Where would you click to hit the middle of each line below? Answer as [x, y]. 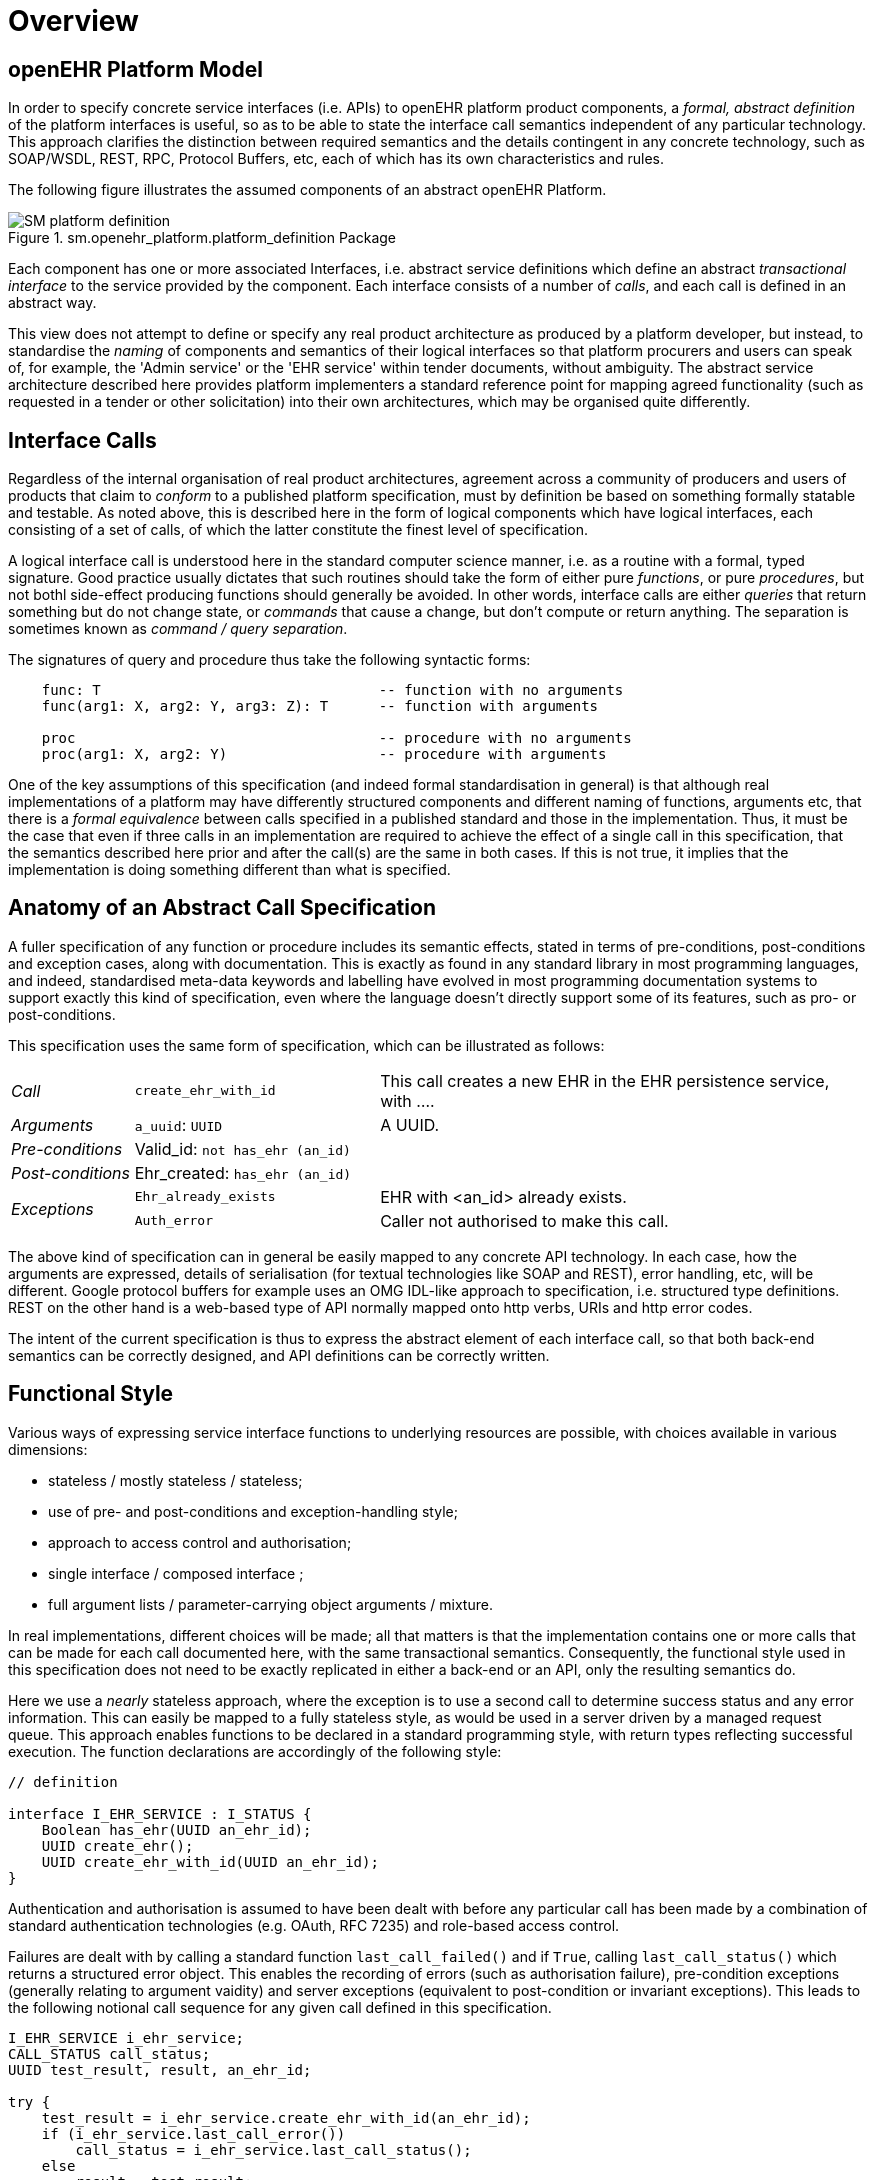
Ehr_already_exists [205, 1197]
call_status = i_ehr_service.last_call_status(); [273, 2149]
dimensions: [48, 1449]
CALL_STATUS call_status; [109, 2053]
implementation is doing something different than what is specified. [229, 870]
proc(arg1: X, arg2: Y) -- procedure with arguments [324, 754]
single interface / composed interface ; [176, 1573]
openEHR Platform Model [135, 69]
